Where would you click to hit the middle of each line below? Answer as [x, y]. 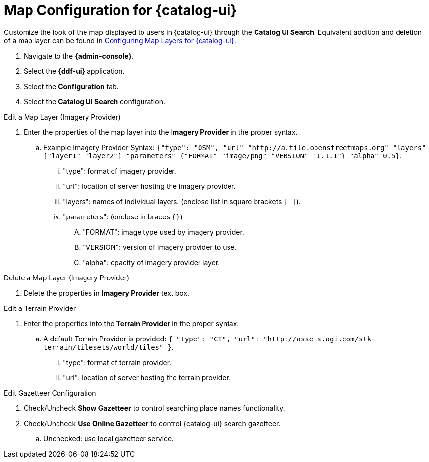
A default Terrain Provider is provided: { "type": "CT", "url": [151, 339]
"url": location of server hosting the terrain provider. [147, 377]
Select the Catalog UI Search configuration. [94, 101]
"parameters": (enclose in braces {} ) [123, 216]
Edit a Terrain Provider [40, 308]
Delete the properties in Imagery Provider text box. [107, 293]
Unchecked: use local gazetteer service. [109, 438]
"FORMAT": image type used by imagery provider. [163, 232]
